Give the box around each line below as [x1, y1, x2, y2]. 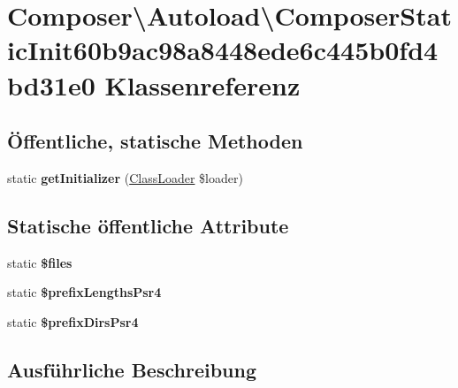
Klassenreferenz [104, 66, 301, 103]
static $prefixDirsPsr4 [7, 312, 139, 331]
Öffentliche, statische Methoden [7, 127, 303, 155]
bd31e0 [7, 66, 95, 103]
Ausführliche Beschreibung [7, 355, 256, 383]
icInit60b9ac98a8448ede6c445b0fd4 [7, 32, 439, 68]
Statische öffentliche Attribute [7, 211, 289, 239]
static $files [7, 253, 73, 271]
